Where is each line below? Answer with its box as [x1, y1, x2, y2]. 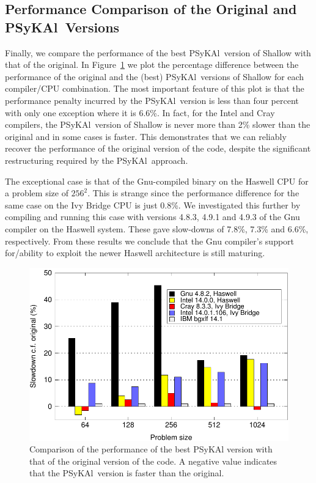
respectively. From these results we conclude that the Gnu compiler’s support [5, 234, 295, 247]
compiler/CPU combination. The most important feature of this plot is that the [5, 82, 304, 95]
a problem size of [5, 186, 68, 199]
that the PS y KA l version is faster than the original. [29, 466, 224, 479]
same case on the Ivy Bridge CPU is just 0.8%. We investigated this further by [5, 198, 301, 211]
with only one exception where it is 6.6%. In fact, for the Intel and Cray [5, 106, 275, 119]
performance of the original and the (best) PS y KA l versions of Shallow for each [5, 70, 304, 83]
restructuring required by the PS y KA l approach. [5, 153, 188, 166]
